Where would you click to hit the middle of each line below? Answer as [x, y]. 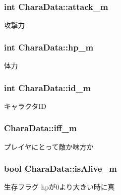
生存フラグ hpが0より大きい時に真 [59, 187]
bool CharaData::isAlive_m [60, 169]
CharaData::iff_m [40, 128]
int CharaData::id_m [47, 87]
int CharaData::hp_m [49, 47]
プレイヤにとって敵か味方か [49, 146]
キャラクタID [25, 106]
